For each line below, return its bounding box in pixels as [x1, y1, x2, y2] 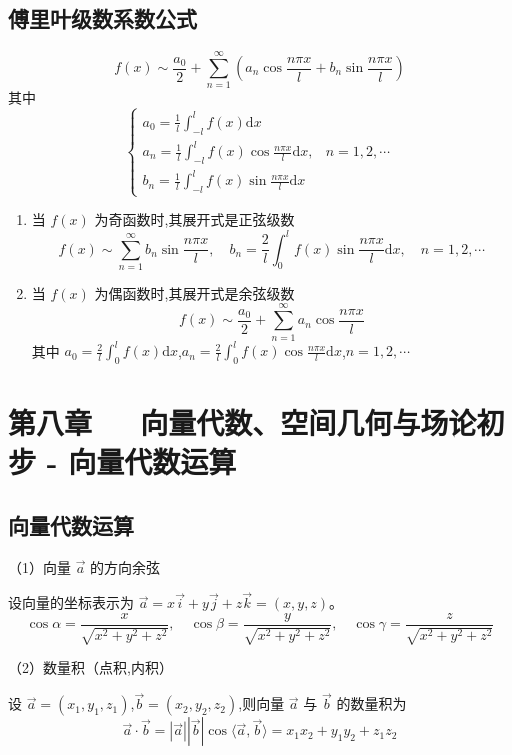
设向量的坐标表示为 [8, 592, 134, 613]
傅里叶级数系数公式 [8, 3, 197, 34]
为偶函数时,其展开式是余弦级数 [94, 282, 295, 303]
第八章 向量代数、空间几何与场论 [8, 402, 477, 443]
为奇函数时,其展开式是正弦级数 [94, 209, 295, 230]
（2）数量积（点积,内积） [8, 657, 173, 678]
